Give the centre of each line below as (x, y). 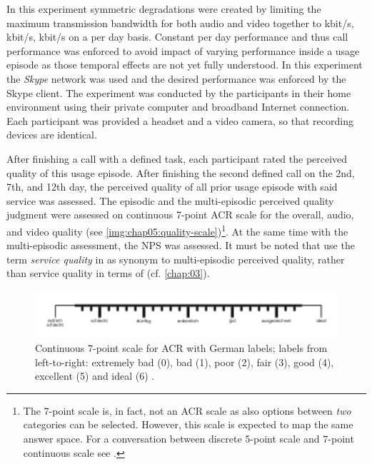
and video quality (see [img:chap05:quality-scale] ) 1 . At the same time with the (177, 230)
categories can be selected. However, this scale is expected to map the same (188, 424)
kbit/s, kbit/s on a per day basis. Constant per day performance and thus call (177, 37)
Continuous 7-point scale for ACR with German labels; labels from (181, 348)
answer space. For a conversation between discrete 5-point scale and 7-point (188, 439)
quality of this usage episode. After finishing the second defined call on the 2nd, (181, 172)
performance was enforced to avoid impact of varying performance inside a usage (183, 50)
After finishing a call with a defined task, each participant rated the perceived (177, 158)
